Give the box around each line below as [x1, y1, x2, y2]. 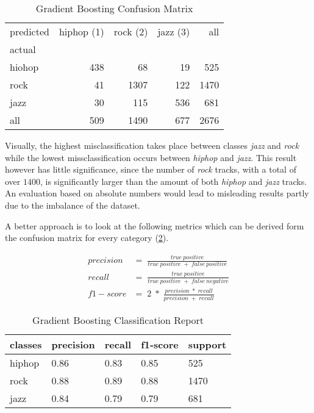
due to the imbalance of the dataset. [5, 198, 140, 211]
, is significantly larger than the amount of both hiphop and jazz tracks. [40, 174, 307, 187]
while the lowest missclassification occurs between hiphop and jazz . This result [5, 151, 297, 163]
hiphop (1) [59, 24, 104, 38]
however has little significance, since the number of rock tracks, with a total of [5, 163, 296, 176]
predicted [10, 24, 49, 38]
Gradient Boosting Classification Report [32, 312, 204, 327]
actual [10, 42, 36, 56]
